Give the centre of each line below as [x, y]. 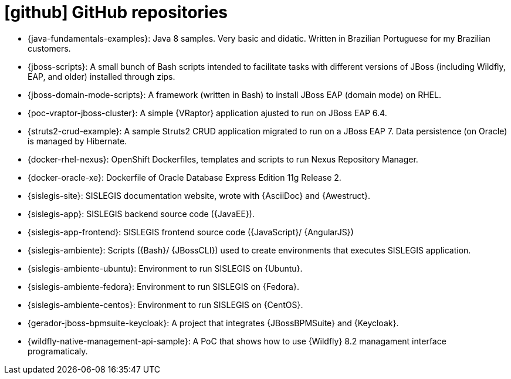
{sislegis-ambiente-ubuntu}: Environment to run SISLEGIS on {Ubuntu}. [165, 268]
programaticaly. [58, 351]
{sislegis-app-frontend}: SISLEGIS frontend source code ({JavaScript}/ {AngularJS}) [191, 232]
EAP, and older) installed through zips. [101, 76]
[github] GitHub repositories [116, 12]
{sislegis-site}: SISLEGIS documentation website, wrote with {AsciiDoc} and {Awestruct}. [199, 195]
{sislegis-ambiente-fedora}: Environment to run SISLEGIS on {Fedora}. [163, 286]
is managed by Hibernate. [77, 141]
